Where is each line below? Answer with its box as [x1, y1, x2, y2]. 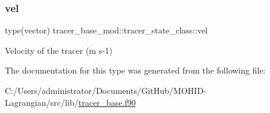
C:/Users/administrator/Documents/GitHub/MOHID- [5, 84, 206, 96]
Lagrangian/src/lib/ [5, 96, 79, 108]
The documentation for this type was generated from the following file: [5, 64, 266, 77]
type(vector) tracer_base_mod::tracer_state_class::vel [5, 24, 208, 36]
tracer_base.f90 [78, 96, 136, 108]
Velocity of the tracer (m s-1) [5, 44, 113, 56]
